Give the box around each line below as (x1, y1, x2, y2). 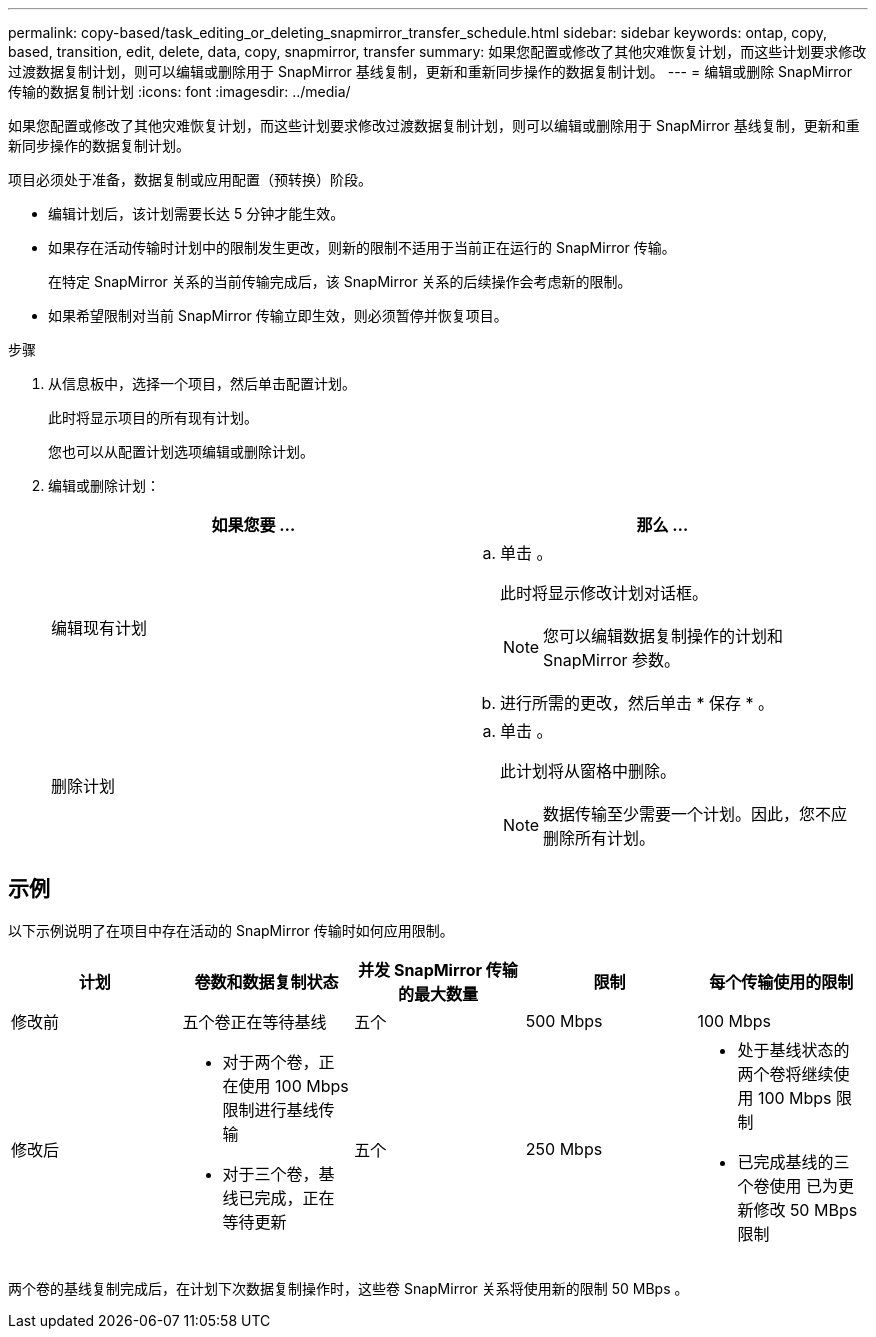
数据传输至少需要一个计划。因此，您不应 (543, 804, 848, 824)
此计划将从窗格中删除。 (500, 761, 677, 781)
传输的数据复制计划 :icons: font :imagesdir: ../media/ (8, 83, 351, 100)
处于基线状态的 (737, 1039, 850, 1060)
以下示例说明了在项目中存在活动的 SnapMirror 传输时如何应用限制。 (8, 921, 454, 939)
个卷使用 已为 (737, 1175, 838, 1196)
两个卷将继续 (737, 1063, 834, 1084)
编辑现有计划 (51, 618, 148, 638)
